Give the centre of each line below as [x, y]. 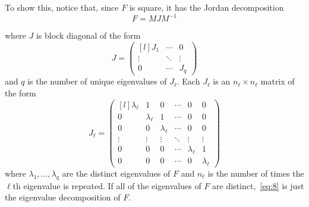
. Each [188, 81]
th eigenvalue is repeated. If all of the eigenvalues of [107, 185]
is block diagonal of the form [88, 35]
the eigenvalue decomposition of [63, 197]
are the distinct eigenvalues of [116, 173]
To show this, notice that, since [62, 7]
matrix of [278, 81]
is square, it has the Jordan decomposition [206, 7]
